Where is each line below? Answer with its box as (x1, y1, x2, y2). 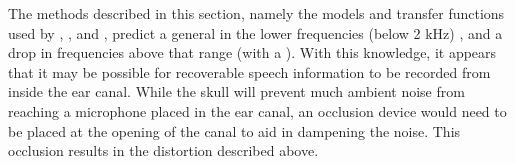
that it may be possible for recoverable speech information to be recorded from (8, 61, 491, 82)
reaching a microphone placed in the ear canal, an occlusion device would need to (8, 100, 507, 121)
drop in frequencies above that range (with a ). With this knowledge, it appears (8, 42, 497, 63)
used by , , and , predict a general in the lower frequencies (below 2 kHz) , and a (8, 22, 503, 43)
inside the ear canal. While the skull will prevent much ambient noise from (8, 81, 465, 102)
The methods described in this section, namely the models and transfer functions (8, 3, 505, 23)
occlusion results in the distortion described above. (8, 140, 319, 161)
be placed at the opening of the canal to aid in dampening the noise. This (8, 120, 461, 141)
